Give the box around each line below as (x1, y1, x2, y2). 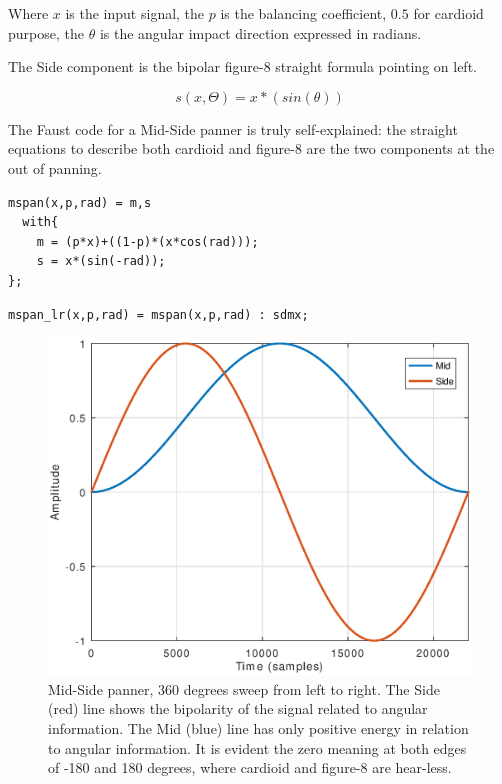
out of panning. (8, 157, 102, 178)
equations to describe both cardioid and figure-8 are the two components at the (8, 138, 495, 159)
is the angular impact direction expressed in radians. (99, 22, 422, 43)
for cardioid (413, 3, 484, 23)
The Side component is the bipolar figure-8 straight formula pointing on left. (8, 56, 477, 77)
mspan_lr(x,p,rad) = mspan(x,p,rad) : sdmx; (8, 307, 309, 322)
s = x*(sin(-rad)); (36, 254, 166, 269)
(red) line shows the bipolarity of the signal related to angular (48, 698, 428, 719)
